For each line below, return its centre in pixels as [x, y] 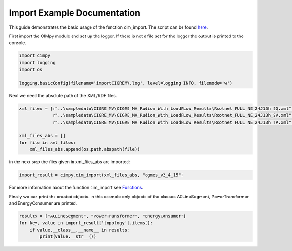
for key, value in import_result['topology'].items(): [86, 223]
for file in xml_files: [48, 143]
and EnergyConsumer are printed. [43, 203]
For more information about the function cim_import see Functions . [76, 188]
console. [18, 43]
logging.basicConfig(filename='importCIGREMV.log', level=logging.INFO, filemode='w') [126, 83]
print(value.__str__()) [68, 237]
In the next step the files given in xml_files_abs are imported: [70, 162]
